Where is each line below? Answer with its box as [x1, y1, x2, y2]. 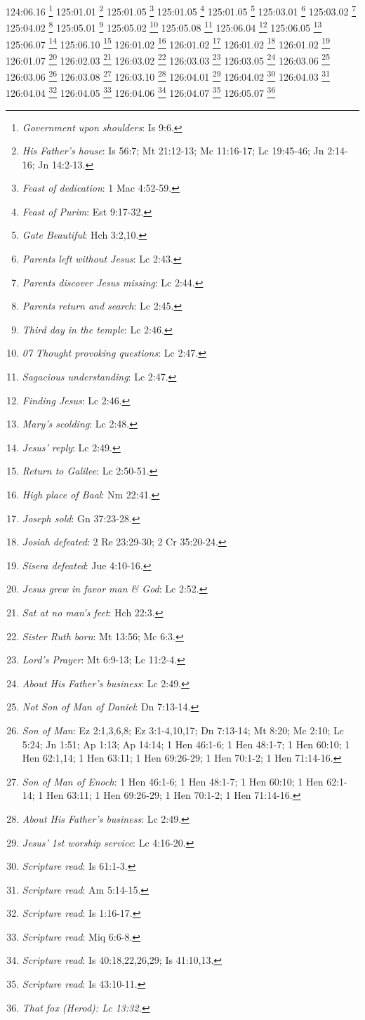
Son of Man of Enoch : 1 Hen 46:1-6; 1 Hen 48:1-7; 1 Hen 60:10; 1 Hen [22, 774, 324, 788]
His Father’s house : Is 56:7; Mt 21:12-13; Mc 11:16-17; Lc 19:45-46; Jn [22, 143, 324, 158]
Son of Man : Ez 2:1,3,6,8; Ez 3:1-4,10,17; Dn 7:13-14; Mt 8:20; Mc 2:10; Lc [22, 722, 344, 737]
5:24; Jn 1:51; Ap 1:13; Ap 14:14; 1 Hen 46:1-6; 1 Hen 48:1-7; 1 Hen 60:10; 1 [22, 736, 350, 751]
